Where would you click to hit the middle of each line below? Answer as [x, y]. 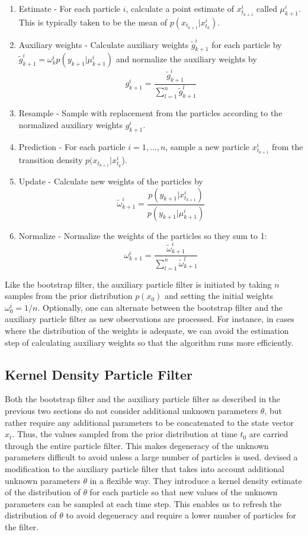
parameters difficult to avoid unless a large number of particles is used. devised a [151, 457]
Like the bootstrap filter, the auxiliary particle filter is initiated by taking [138, 284]
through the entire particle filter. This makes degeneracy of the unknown [137, 445]
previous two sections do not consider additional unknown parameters [131, 411]
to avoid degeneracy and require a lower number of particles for [181, 515]
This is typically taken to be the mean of [93, 22]
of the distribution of [43, 492]
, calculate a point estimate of [180, 8]
